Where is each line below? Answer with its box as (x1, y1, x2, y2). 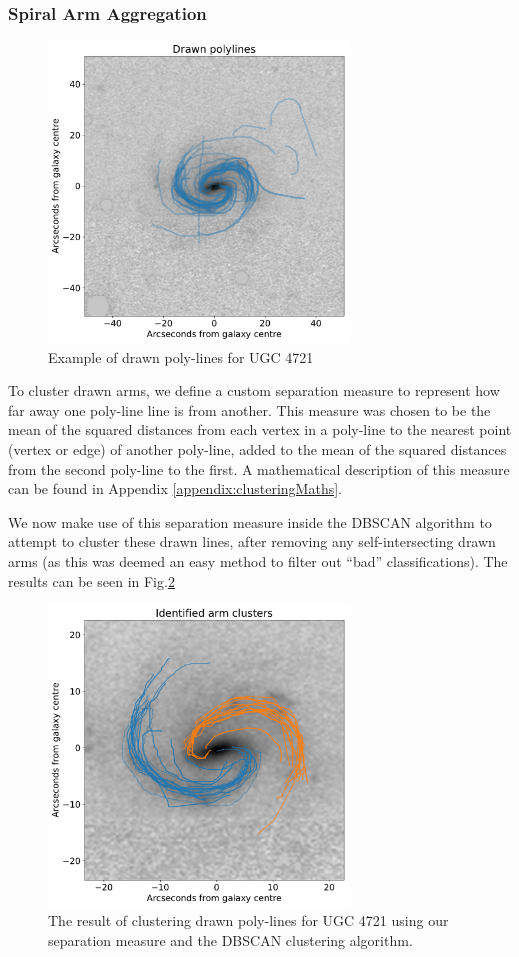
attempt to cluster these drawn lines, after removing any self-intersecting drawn (8, 531, 496, 552)
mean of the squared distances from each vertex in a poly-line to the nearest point (8, 419, 512, 440)
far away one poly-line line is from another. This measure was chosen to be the (8, 399, 491, 420)
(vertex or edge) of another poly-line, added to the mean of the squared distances (8, 438, 507, 459)
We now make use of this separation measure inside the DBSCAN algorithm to (8, 511, 492, 532)
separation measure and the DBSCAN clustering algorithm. (48, 930, 413, 951)
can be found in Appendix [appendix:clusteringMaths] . (8, 478, 342, 499)
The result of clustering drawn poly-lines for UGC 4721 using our (48, 910, 449, 931)
